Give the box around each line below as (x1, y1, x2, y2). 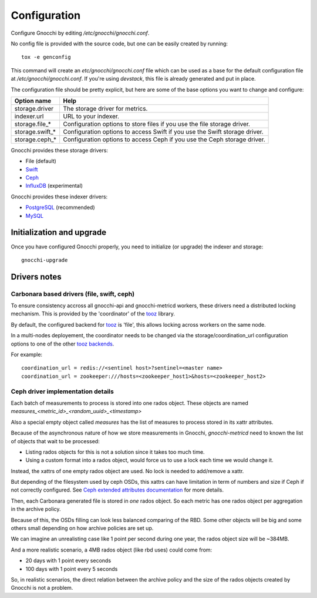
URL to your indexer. (63, 112, 120, 120)
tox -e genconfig (21, 54, 71, 61)
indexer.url (14, 112, 44, 120)
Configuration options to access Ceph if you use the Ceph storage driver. (63, 135, 265, 144)
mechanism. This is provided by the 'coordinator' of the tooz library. (11, 310, 176, 317)
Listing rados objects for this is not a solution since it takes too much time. (25, 448, 205, 456)
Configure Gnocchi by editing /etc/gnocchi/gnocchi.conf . (11, 29, 150, 36)
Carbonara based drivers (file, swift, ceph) (11, 290, 135, 298)
